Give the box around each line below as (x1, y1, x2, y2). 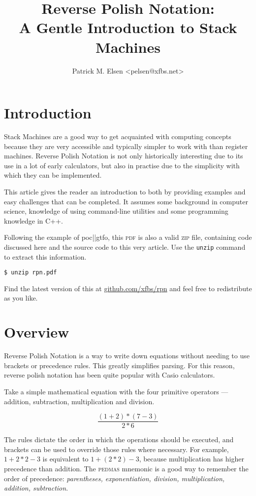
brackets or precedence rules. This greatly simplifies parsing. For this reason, (4, 360, 235, 370)
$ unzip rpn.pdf (4, 269, 57, 276)
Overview (4, 322, 69, 342)
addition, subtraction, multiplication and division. (4, 396, 155, 406)
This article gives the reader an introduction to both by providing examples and (4, 187, 246, 196)
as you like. (4, 293, 38, 303)
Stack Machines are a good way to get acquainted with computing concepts (4, 131, 231, 142)
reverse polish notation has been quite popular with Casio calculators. (4, 370, 215, 380)
